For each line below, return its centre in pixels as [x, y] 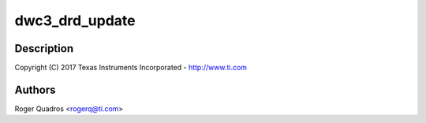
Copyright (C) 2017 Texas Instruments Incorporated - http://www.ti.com [131, 68]
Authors [35, 89]
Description [44, 48]
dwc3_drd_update [75, 20]
